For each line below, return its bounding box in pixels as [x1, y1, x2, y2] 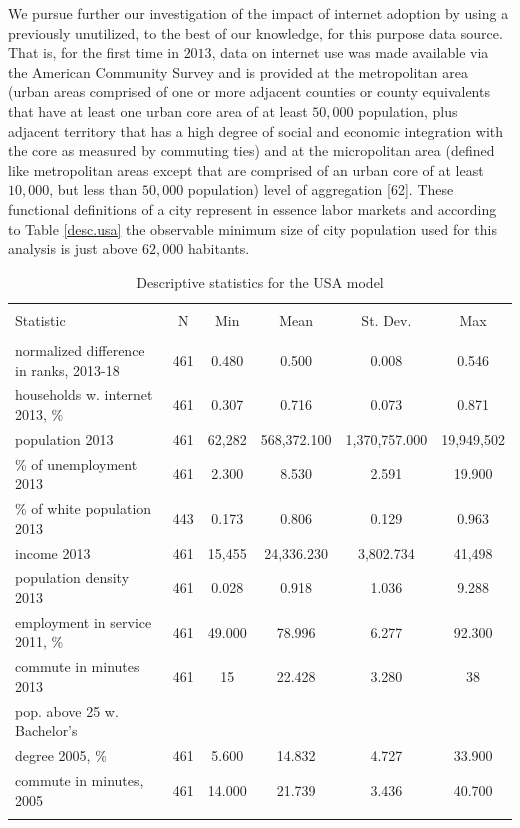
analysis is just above [8, 238, 138, 259]
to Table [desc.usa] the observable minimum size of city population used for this [8, 218, 497, 239]
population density [15, 567, 130, 588]
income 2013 [15, 542, 91, 563]
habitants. [187, 238, 250, 259]
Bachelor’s [15, 720, 78, 741]
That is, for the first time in [8, 42, 179, 63]
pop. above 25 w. [15, 700, 119, 721]
